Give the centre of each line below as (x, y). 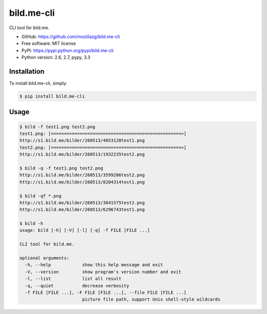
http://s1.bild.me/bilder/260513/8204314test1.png (82, 182)
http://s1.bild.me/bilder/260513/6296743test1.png (82, 210)
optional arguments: (44, 258)
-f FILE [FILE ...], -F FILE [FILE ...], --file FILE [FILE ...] (106, 292)
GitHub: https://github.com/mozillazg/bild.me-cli (71, 37)
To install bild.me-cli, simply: (38, 83)
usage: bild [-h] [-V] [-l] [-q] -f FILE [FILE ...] (85, 230)
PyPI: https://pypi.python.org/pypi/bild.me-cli (67, 50)
